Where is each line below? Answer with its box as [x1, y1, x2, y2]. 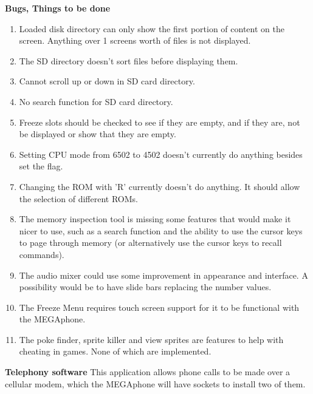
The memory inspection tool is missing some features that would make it [19, 212, 291, 225]
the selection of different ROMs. [19, 192, 138, 205]
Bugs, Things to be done [5, 2, 111, 14]
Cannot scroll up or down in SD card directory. [19, 75, 195, 87]
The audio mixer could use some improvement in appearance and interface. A [19, 268, 308, 281]
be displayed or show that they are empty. [19, 127, 176, 140]
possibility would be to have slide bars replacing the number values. [19, 280, 272, 293]
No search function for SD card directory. [19, 95, 173, 107]
